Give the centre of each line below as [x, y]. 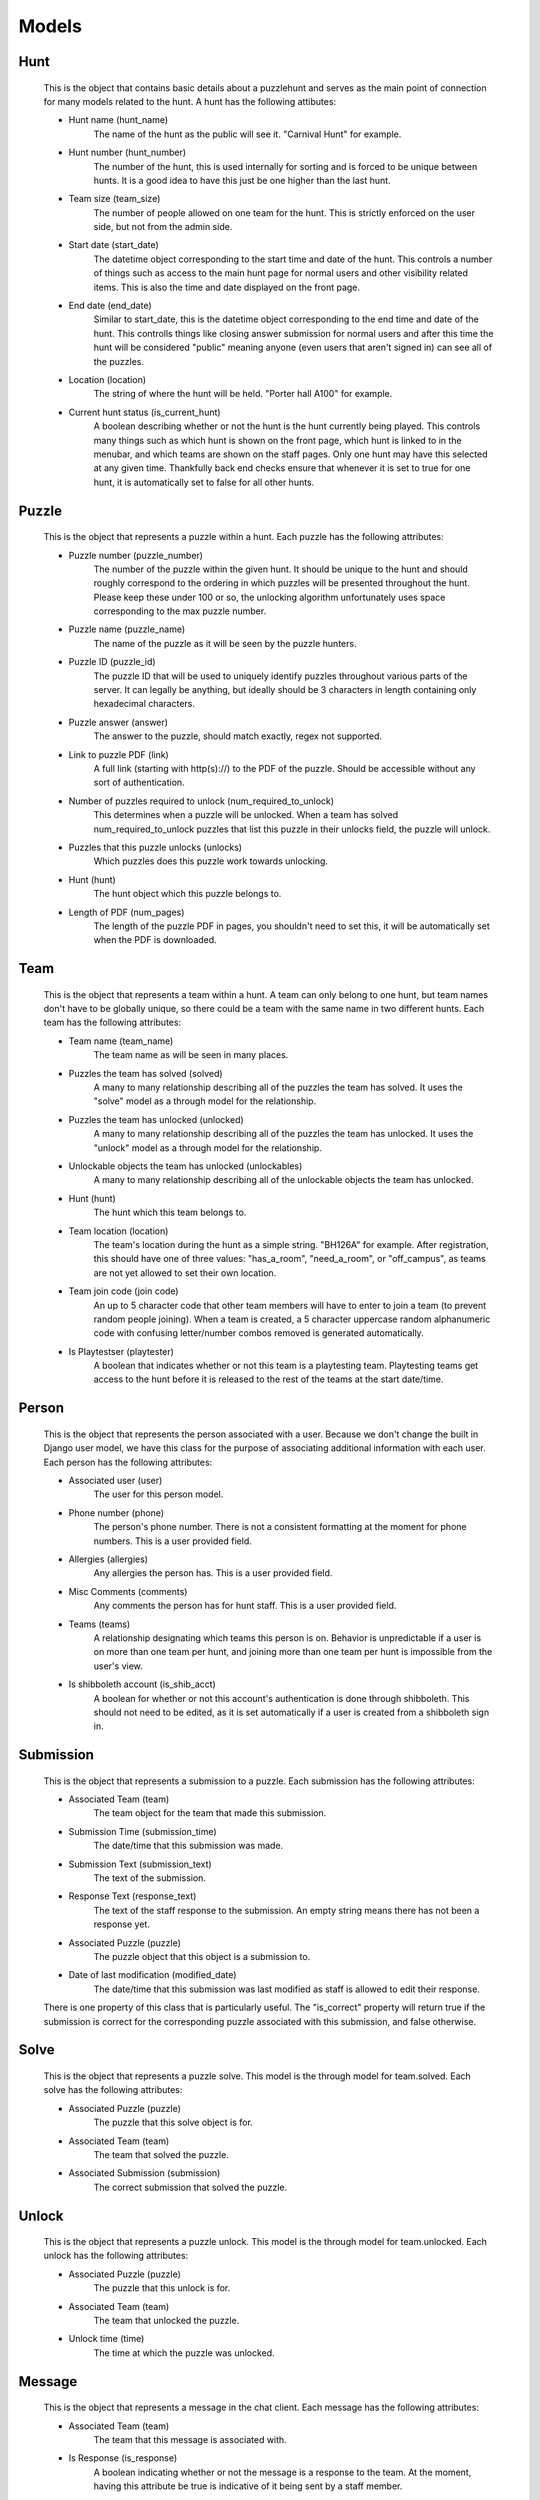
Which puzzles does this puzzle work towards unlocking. [211, 861]
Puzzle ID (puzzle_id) [112, 662]
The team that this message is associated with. [190, 2440]
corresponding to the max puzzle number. [180, 611]
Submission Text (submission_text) [140, 1864]
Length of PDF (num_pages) [126, 912]
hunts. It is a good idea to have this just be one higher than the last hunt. [242, 180]
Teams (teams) [99, 1624]
